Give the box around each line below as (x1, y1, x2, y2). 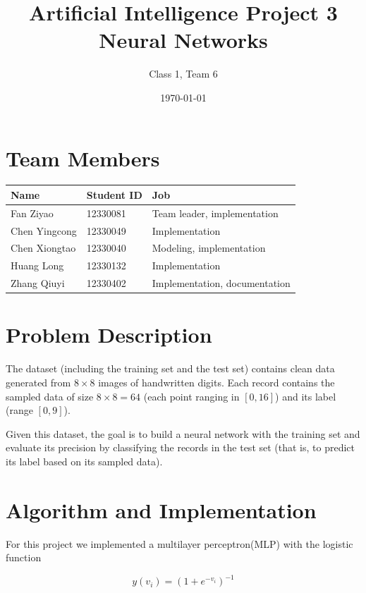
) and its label (275, 389, 336, 403)
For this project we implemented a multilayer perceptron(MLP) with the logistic (6, 536, 353, 551)
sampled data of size (6, 389, 94, 403)
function (6, 550, 42, 565)
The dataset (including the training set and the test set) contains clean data (6, 361, 335, 376)
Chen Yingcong (11, 223, 77, 238)
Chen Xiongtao (11, 240, 76, 255)
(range (6, 403, 33, 417)
